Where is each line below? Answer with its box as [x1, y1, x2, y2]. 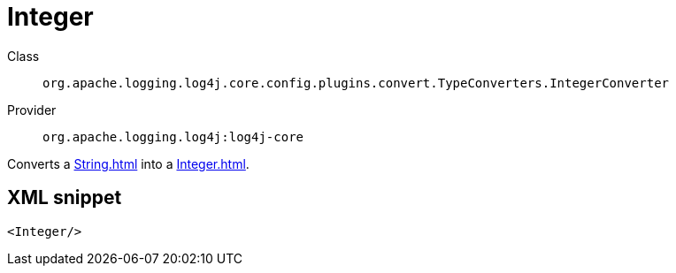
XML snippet [7, 186, 122, 209]
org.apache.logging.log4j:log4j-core [42, 129, 304, 144]
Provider [7, 102, 57, 118]
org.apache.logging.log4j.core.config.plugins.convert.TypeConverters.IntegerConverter [42, 75, 670, 90]
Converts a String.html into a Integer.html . [7, 155, 250, 171]
